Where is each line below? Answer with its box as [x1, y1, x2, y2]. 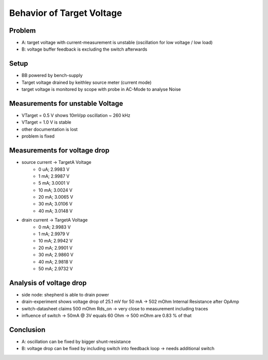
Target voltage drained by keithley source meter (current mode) [21, 79, 152, 85]
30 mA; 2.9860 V [38, 252, 74, 258]
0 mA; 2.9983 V [38, 224, 71, 230]
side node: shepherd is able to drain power [21, 291, 109, 297]
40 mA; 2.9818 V [38, 259, 73, 265]
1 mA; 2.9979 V [38, 231, 69, 237]
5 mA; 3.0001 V [38, 180, 70, 186]
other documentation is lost [21, 126, 78, 132]
